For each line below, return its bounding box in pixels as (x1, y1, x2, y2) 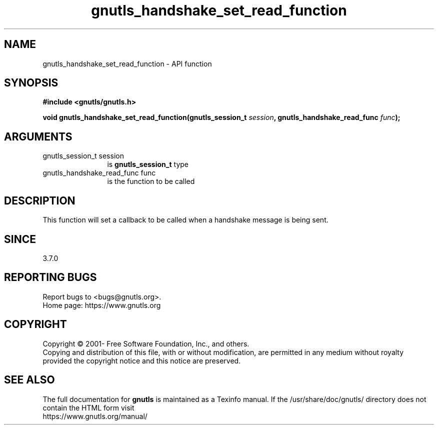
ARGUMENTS (4, 130, 72, 143)
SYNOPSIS (4, 76, 58, 89)
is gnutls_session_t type (107, 160, 189, 169)
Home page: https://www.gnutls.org (42, 300, 161, 309)
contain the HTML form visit (42, 403, 134, 412)
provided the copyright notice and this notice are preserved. (42, 356, 241, 365)
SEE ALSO (4, 373, 55, 386)
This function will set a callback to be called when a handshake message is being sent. (42, 215, 328, 224)
